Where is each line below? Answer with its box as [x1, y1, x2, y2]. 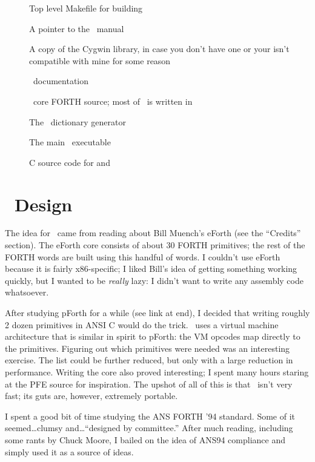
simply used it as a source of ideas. [5, 445, 134, 458]
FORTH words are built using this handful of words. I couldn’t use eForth [5, 250, 280, 263]
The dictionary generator [29, 115, 126, 128]
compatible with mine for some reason [29, 54, 171, 67]
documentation [33, 74, 89, 87]
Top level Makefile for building [29, 2, 143, 14]
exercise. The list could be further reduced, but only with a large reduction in [5, 354, 293, 366]
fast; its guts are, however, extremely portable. [5, 389, 178, 402]
